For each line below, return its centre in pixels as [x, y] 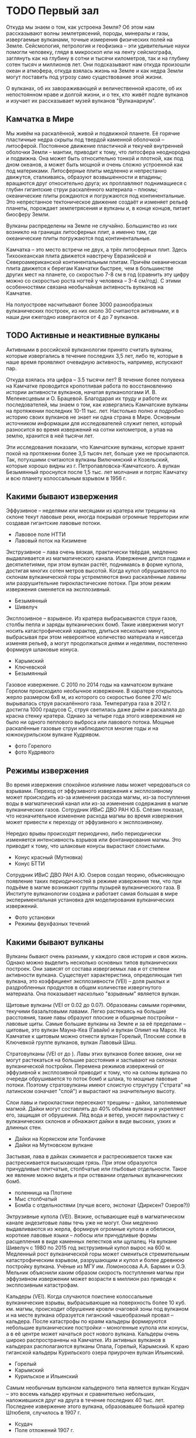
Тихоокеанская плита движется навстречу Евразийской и [78, 256]
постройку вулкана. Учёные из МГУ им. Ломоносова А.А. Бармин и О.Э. [96, 1266]
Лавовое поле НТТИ [40, 534]
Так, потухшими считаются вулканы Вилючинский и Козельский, [88, 459]
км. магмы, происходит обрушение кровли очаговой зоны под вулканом [97, 1309]
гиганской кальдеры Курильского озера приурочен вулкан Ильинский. [95, 1352]
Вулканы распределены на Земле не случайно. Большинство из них [92, 225]
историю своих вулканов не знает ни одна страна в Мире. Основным [93, 417]
